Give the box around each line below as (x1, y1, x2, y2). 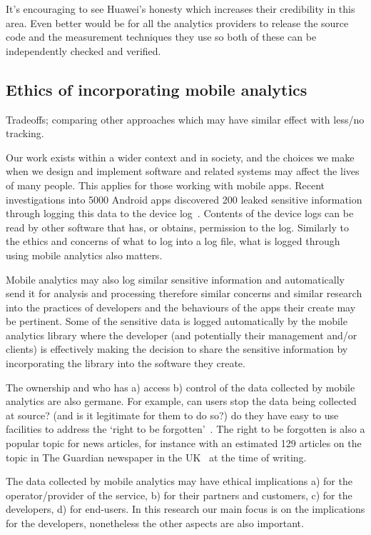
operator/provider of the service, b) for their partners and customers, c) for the (6, 487, 352, 502)
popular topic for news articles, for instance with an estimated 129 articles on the (6, 436, 362, 451)
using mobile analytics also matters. (6, 247, 163, 262)
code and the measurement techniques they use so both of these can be (6, 29, 317, 44)
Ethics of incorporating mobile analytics (6, 78, 308, 100)
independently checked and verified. (6, 43, 161, 58)
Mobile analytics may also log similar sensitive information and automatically (6, 271, 345, 286)
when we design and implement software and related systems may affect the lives (6, 164, 360, 179)
